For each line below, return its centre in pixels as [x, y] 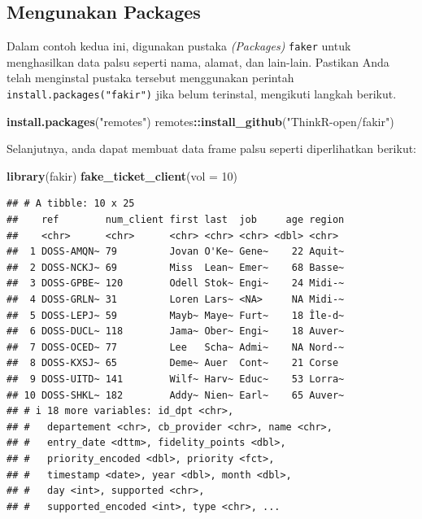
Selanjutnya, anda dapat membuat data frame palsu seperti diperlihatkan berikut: [212, 148]
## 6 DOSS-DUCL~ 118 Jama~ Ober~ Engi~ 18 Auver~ [176, 331]
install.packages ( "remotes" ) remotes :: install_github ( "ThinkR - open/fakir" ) [200, 121]
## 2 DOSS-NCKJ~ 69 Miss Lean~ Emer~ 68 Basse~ [176, 267]
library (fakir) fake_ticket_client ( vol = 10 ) [122, 175]
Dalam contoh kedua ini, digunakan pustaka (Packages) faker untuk [179, 46]
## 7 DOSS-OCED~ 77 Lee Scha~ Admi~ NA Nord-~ [176, 347]
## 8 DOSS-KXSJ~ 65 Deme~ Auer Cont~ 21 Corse [173, 363]
